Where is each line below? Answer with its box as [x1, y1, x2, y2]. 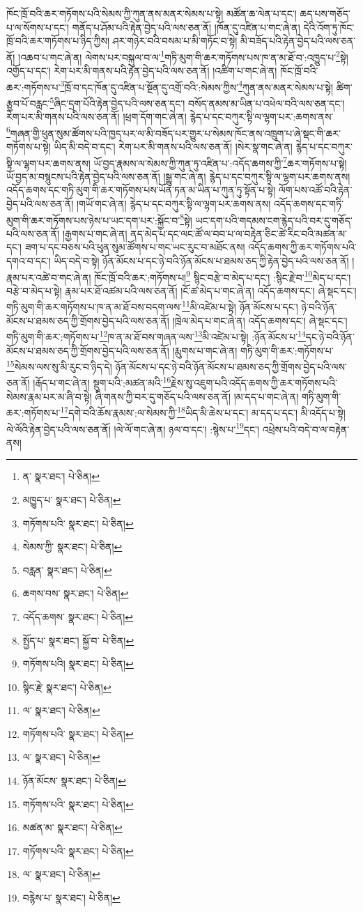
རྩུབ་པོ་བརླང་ [6, 95, 50, 110]
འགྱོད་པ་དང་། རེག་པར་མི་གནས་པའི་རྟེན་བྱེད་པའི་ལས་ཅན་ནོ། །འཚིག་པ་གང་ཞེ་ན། [6, 63, 277, 78]
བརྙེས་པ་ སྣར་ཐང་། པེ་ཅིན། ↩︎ [22, 890, 121, 905]
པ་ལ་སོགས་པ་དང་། [6, 20, 70, 34]
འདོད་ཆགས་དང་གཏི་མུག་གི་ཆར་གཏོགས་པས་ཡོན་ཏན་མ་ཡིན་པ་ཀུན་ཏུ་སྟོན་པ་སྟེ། [6, 183, 276, 197]
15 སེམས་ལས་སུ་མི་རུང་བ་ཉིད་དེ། [6, 357, 112, 373]
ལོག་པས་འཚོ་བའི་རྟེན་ [278, 183, 353, 197]
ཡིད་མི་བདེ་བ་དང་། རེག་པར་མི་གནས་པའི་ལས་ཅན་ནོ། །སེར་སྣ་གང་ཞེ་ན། [54, 139, 293, 153]
